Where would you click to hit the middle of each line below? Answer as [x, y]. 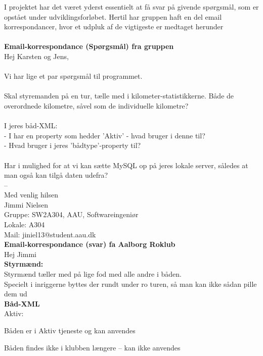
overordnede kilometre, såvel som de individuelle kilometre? [96, 105]
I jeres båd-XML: [31, 125]
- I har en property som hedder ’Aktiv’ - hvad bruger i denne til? [105, 135]
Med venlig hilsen [31, 195]
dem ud [16, 294]
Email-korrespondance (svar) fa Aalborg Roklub [90, 244]
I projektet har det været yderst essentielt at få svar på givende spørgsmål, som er [131, 7]
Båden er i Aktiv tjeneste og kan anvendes [70, 330]
